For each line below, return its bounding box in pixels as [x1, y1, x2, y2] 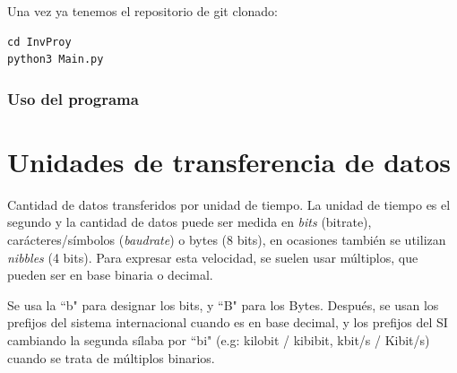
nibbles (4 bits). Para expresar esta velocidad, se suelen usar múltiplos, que [7, 247, 418, 266]
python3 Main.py [7, 53, 104, 66]
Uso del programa [7, 87, 139, 109]
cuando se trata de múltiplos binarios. [7, 348, 215, 367]
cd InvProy [7, 35, 72, 48]
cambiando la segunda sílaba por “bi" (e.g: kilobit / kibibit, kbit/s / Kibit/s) [7, 330, 430, 349]
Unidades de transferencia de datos [7, 143, 452, 179]
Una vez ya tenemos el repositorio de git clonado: [7, 2, 278, 20]
